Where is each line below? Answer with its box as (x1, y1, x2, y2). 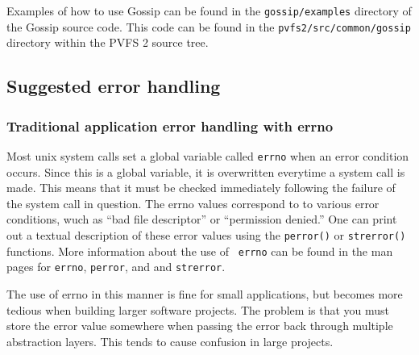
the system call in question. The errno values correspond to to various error (6, 194, 380, 211)
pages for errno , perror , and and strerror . (6, 258, 226, 275)
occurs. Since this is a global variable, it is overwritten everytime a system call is (6, 163, 405, 180)
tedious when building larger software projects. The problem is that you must (6, 301, 390, 318)
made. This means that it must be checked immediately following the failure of (6, 179, 396, 196)
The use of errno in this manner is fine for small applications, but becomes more (6, 285, 403, 302)
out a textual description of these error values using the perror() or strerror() (6, 226, 406, 243)
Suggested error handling (6, 73, 221, 98)
